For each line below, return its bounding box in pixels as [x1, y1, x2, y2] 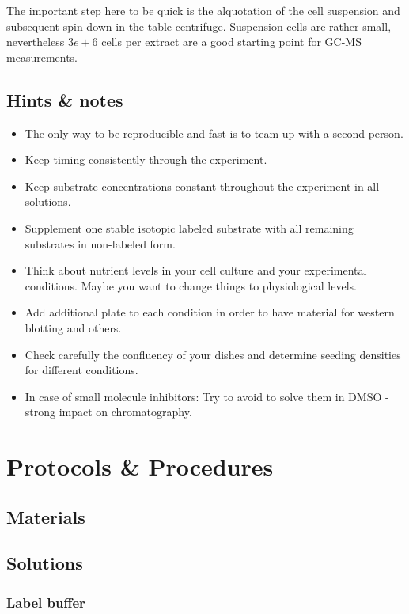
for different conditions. [25, 362, 138, 378]
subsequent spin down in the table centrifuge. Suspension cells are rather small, [6, 17, 392, 34]
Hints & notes [6, 87, 123, 112]
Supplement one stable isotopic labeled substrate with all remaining [25, 219, 354, 236]
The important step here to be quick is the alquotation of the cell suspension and [6, 2, 400, 18]
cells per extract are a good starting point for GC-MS [101, 33, 362, 50]
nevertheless [6, 33, 65, 50]
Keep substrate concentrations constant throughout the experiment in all [25, 177, 380, 194]
